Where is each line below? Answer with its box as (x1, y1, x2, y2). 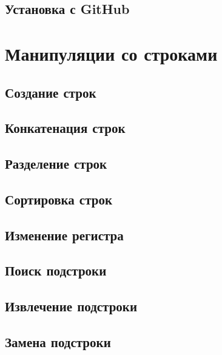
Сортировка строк (5, 189, 112, 208)
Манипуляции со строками (5, 41, 218, 66)
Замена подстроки (5, 333, 111, 351)
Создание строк (5, 83, 96, 101)
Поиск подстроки (5, 261, 107, 280)
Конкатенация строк (5, 118, 126, 137)
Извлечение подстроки (5, 297, 138, 316)
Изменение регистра (5, 225, 124, 244)
